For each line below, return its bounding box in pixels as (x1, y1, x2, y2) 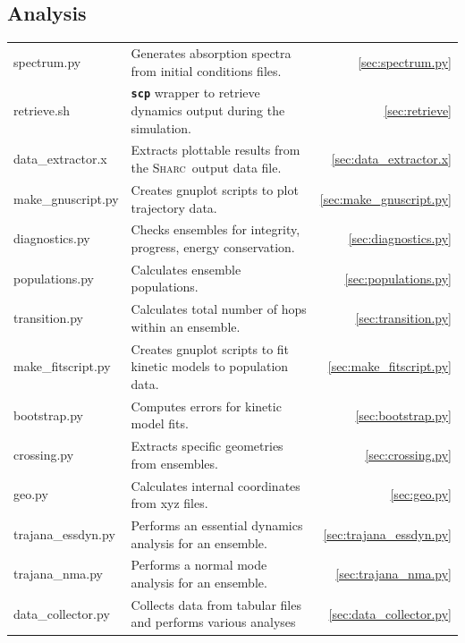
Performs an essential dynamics (131, 516, 303, 535)
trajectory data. (131, 198, 217, 216)
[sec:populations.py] (344, 268, 452, 287)
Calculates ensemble (131, 259, 241, 278)
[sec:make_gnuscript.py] (319, 189, 452, 207)
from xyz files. (131, 494, 208, 512)
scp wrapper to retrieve (131, 83, 260, 102)
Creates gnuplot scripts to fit (131, 339, 290, 358)
